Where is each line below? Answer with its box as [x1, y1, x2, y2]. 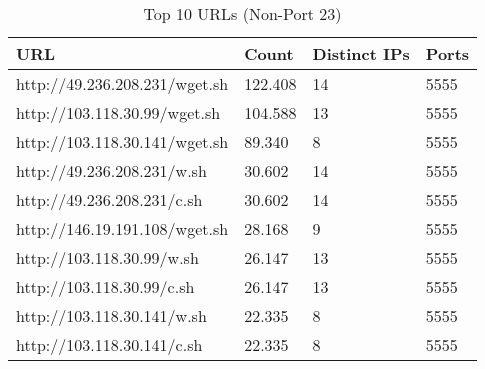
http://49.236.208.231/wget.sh [16, 72, 229, 95]
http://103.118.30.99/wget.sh [16, 101, 221, 124]
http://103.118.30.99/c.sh [16, 275, 195, 298]
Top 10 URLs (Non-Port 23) [143, 2, 342, 25]
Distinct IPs [312, 42, 410, 65]
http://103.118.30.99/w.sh [16, 246, 199, 269]
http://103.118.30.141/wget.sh [16, 130, 229, 153]
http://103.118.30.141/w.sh [16, 304, 207, 327]
